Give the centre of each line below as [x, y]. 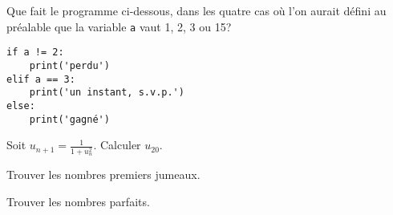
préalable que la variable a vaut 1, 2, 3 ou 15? [119, 26]
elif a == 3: [41, 79]
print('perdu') [69, 65]
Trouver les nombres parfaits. [78, 201]
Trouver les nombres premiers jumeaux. [103, 174]
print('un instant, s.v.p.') [107, 93]
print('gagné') [69, 119]
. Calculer [117, 145]
